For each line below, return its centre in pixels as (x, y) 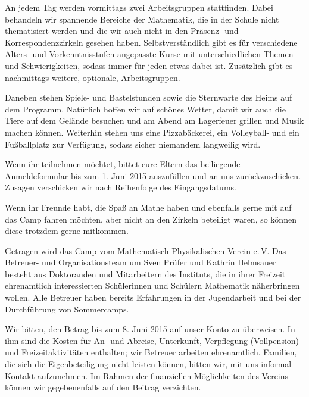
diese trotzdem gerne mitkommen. (67, 231)
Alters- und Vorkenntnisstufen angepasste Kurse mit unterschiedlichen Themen (149, 54)
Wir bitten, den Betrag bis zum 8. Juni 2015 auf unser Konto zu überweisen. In (150, 329)
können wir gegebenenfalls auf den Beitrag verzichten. (103, 387)
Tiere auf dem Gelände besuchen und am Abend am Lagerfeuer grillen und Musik (154, 121)
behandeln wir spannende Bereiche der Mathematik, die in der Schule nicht (142, 19)
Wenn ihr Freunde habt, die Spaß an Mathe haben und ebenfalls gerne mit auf (148, 207)
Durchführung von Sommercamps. (67, 309)
